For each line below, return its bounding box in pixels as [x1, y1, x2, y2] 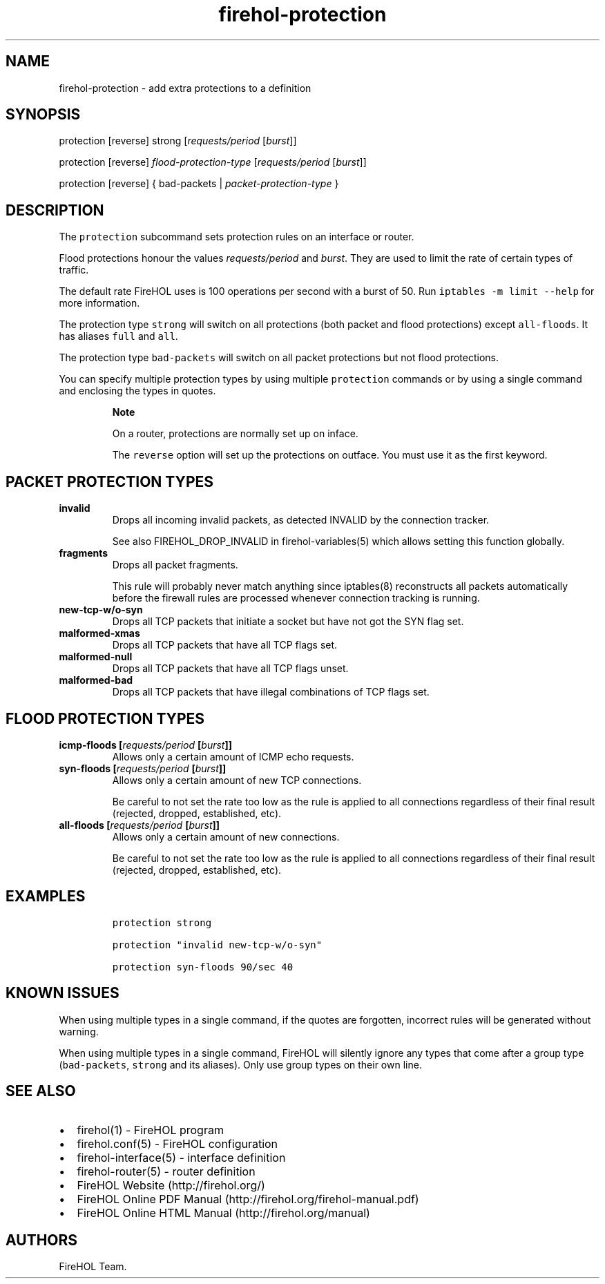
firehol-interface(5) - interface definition [77, 1150, 286, 1165]
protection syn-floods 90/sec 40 [112, 961, 294, 972]
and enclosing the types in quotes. [59, 385, 216, 397]
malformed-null [59, 651, 133, 663]
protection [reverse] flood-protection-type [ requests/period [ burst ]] [59, 156, 367, 169]
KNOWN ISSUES [6, 984, 119, 1002]
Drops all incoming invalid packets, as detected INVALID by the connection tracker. [112, 514, 490, 526]
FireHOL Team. [59, 1261, 127, 1273]
